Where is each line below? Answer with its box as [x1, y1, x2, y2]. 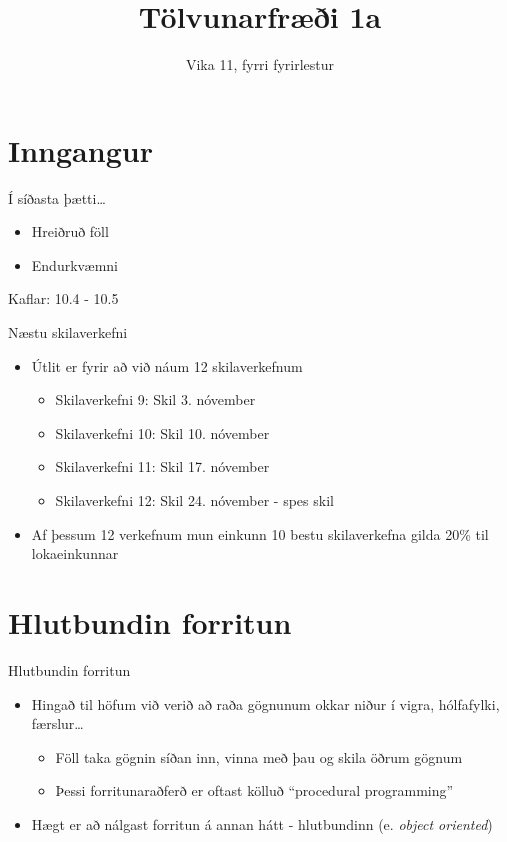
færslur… [31, 713, 84, 734]
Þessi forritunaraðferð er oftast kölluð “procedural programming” [55, 780, 454, 801]
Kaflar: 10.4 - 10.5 [8, 288, 119, 309]
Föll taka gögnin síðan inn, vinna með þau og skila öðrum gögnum [55, 746, 463, 767]
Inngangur [8, 129, 153, 170]
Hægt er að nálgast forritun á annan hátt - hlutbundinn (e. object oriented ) [31, 813, 493, 834]
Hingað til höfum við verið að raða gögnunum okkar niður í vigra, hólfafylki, [31, 693, 500, 714]
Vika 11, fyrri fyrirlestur [185, 54, 335, 75]
